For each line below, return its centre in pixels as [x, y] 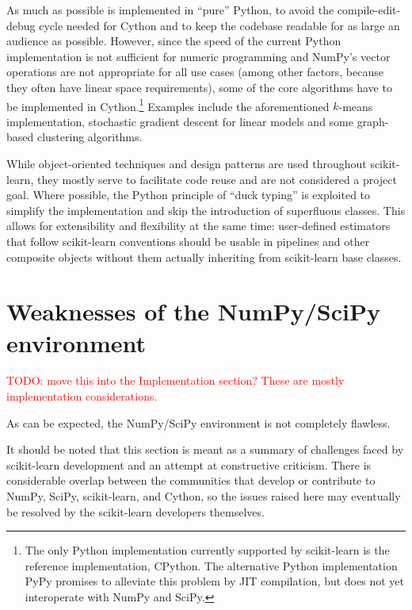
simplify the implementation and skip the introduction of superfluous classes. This [206, 210]
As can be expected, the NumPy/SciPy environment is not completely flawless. [198, 422]
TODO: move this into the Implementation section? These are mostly [175, 380]
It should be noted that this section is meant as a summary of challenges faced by [205, 449]
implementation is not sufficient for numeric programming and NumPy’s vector [198, 56]
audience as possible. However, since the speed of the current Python [174, 41]
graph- [373, 121]
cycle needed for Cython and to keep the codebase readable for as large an [219, 25]
